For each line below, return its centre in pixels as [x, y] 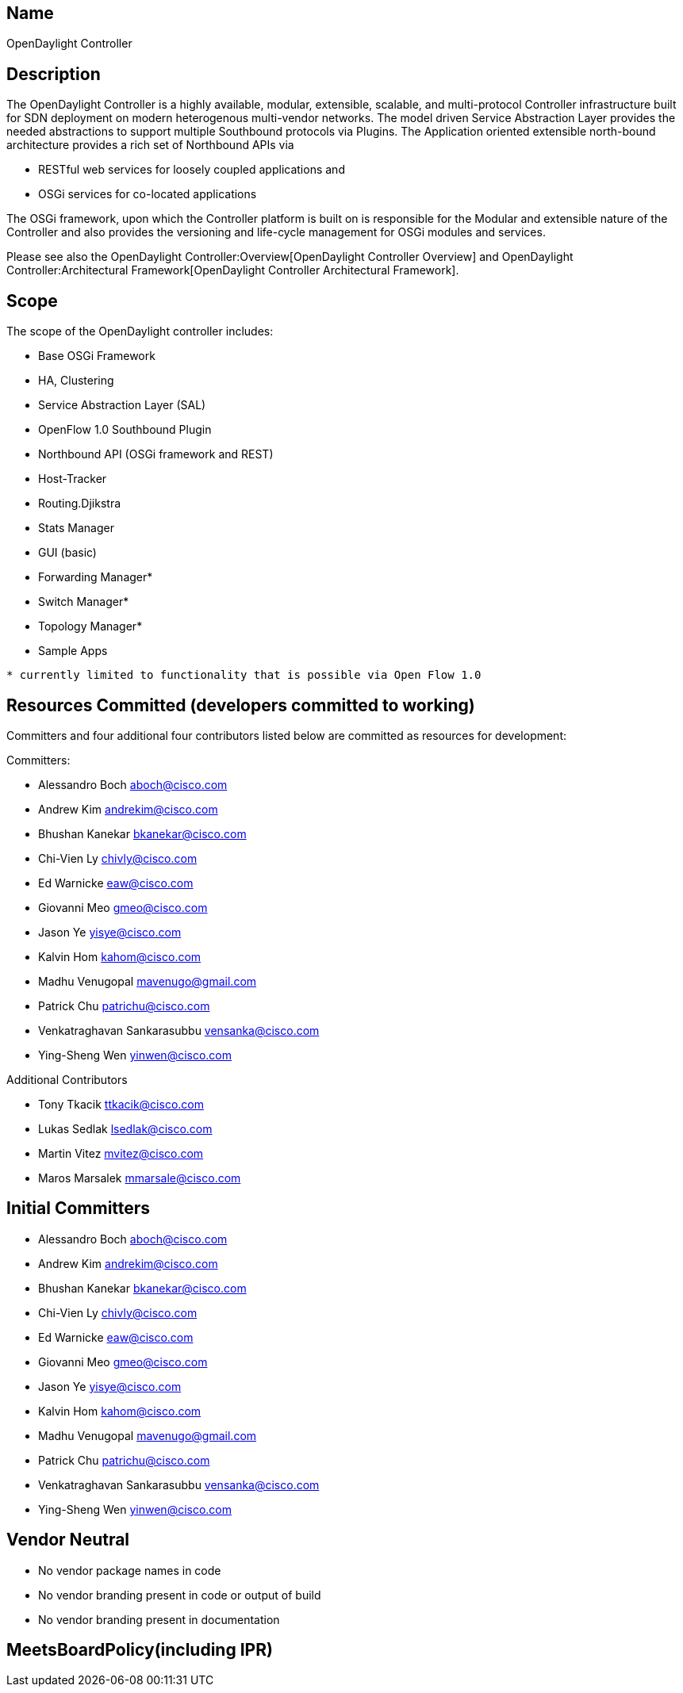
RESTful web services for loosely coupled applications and [192, 170]
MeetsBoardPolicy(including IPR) [140, 1650]
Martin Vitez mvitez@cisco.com [121, 1153]
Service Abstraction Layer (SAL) [122, 405]
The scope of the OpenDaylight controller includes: [140, 331]
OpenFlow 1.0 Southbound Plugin [125, 430]
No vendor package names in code [130, 1570]
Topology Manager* [90, 626]
